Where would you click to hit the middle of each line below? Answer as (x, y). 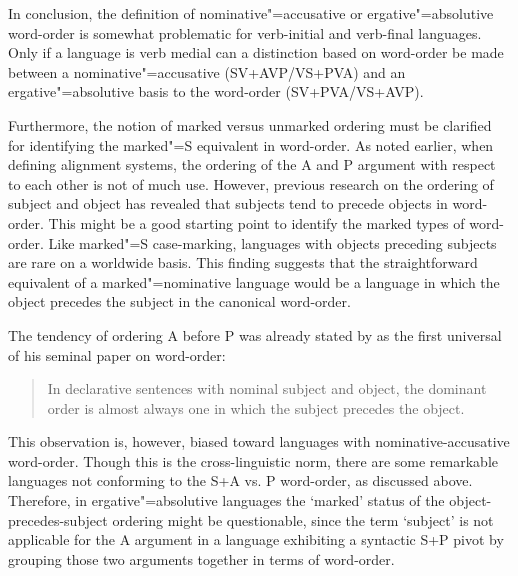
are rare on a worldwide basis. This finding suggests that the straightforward (243, 262)
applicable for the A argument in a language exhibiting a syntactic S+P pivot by (256, 539)
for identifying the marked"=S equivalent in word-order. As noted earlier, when (251, 144)
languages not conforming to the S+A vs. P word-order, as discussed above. (240, 480)
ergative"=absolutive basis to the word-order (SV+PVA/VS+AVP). (216, 91)
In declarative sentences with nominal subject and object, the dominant (267, 388)
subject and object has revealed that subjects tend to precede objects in (228, 203)
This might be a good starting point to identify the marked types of (256, 222)
